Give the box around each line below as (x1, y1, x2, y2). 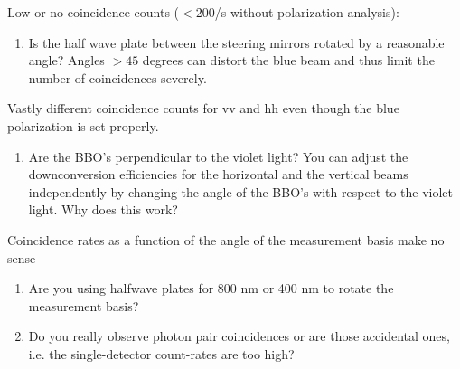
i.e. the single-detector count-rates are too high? (28, 344, 295, 363)
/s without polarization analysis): (214, 3, 399, 21)
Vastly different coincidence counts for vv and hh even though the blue (7, 99, 399, 118)
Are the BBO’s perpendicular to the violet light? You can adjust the (28, 147, 408, 166)
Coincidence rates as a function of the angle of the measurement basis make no (7, 230, 445, 249)
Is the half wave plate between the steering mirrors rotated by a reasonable (28, 33, 445, 52)
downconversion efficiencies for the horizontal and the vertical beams (28, 165, 408, 184)
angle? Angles (28, 51, 105, 70)
